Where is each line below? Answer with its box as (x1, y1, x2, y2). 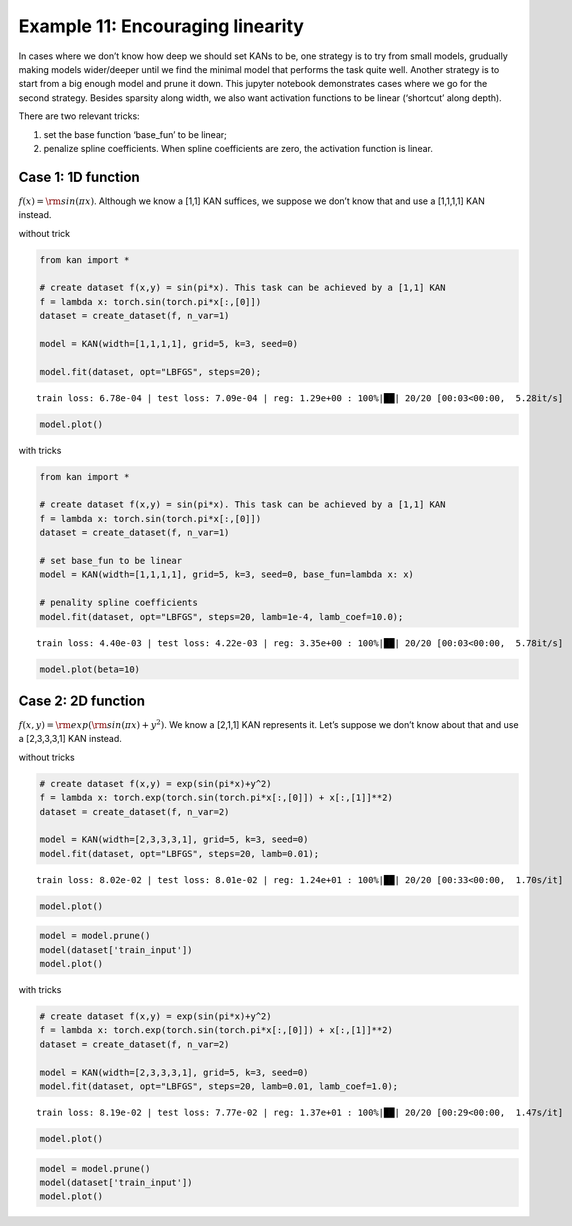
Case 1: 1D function (18, 168, 140, 185)
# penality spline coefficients (39, 597, 199, 609)
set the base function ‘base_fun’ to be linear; (43, 128, 227, 140)
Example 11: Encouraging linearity (18, 15, 305, 37)
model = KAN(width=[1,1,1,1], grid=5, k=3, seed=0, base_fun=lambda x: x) (39, 569, 415, 580)
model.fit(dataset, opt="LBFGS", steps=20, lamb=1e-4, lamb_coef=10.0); (39, 611, 404, 622)
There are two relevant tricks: (18, 110, 140, 122)
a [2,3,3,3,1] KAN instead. (18, 733, 122, 745)
